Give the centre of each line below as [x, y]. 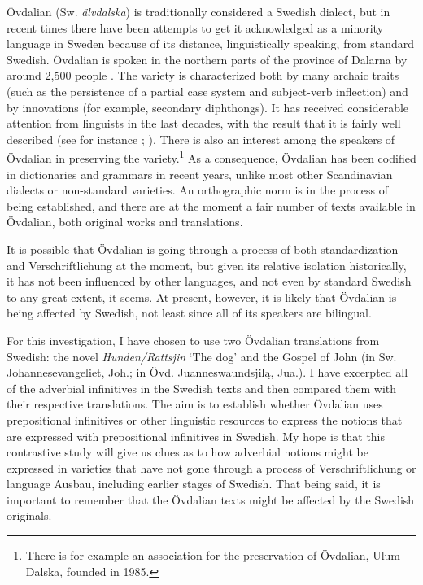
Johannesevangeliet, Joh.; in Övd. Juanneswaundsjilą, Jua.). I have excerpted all [207, 372]
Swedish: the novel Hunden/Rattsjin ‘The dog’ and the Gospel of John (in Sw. [202, 356]
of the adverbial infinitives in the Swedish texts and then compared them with [202, 388]
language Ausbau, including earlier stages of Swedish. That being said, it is [194, 484]
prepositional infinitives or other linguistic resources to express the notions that [205, 419]
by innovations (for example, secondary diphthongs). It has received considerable [208, 107]
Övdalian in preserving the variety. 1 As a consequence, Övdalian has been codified [211, 157]
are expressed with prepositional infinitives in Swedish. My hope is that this [196, 436]
